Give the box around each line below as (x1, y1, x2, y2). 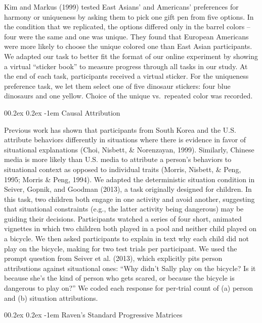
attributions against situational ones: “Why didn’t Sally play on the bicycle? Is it (4, 262, 256, 273)
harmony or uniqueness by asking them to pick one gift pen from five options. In (4, 11, 254, 22)
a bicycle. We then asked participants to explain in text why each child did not (4, 233, 249, 244)
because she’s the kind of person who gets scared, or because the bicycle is (4, 273, 235, 283)
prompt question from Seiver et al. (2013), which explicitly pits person (4, 253, 223, 263)
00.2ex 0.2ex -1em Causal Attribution (4, 107, 120, 118)
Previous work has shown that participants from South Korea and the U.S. (4, 124, 236, 135)
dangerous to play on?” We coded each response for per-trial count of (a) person (4, 283, 253, 293)
